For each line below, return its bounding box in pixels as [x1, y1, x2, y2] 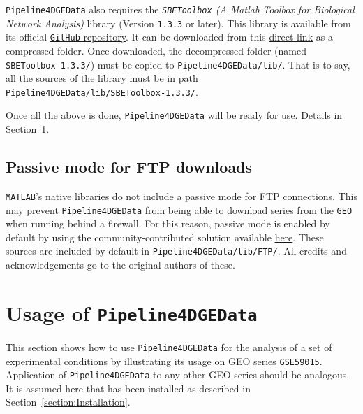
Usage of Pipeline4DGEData [6, 298, 258, 327]
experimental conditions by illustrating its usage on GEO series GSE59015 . [6, 353, 323, 368]
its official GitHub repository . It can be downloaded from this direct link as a [6, 29, 333, 44]
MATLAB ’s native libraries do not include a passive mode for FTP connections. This [6, 188, 357, 203]
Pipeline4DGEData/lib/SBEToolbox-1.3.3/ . [6, 84, 198, 99]
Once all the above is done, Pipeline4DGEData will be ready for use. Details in [6, 108, 343, 122]
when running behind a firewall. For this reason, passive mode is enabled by [6, 216, 330, 231]
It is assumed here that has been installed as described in [6, 380, 251, 395]
